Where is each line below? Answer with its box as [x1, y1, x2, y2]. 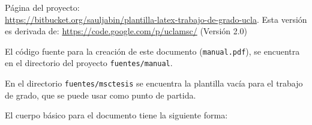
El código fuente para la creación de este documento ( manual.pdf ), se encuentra [5, 44, 300, 57]
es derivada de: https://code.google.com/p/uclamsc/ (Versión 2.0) [5, 25, 248, 37]
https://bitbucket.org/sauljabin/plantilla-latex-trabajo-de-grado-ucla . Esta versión [5, 13, 307, 25]
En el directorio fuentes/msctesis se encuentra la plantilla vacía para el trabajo [5, 77, 303, 90]
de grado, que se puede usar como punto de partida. [5, 88, 196, 101]
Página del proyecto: [5, 1, 80, 13]
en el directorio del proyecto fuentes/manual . [5, 56, 173, 69]
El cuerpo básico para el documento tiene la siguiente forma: [5, 109, 228, 121]
